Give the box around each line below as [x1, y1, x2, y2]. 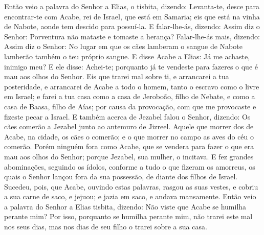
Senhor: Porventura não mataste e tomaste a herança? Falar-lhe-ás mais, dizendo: [4, 31, 260, 41]
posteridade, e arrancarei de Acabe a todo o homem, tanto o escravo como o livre [4, 81, 259, 91]
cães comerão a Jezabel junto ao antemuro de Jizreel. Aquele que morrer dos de [4, 121, 254, 132]
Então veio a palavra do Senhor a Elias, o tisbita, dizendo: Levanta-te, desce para [4, 1, 260, 11]
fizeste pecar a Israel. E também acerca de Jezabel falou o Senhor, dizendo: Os [4, 111, 251, 122]
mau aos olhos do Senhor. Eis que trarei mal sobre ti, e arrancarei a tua [4, 71, 229, 82]
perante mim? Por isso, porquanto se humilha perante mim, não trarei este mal [4, 211, 253, 222]
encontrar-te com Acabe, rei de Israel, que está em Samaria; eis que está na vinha [4, 11, 260, 21]
